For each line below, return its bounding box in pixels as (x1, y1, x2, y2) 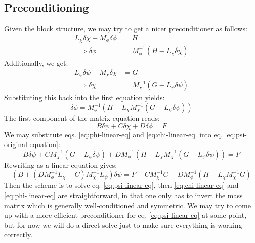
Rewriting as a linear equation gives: (4, 159, 117, 170)
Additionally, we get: (4, 58, 68, 68)
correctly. (4, 229, 33, 240)
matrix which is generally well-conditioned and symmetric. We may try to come (4, 200, 251, 210)
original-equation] (4, 139, 59, 150)
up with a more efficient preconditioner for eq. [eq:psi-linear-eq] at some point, (4, 210, 247, 220)
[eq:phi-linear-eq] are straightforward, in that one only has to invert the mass (4, 189, 243, 200)
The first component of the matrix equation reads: (4, 113, 160, 123)
